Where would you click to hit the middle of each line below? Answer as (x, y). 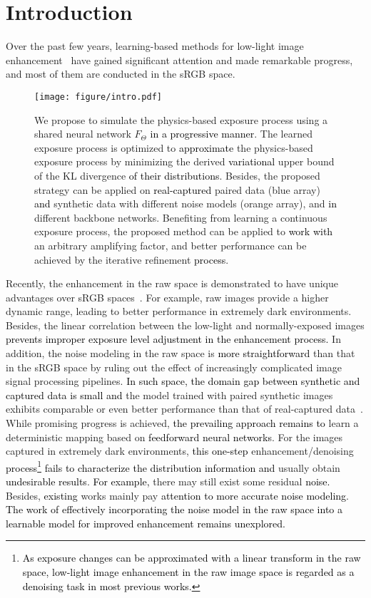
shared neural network (83, 134)
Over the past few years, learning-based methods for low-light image (155, 46)
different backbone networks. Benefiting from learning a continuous (181, 217)
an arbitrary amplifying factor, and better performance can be (171, 245)
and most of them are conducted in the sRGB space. (121, 74)
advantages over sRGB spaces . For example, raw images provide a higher (167, 297)
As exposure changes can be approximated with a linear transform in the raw (192, 558)
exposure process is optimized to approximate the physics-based (174, 147)
